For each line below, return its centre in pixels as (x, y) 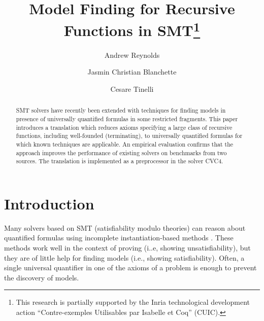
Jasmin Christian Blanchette (132, 72)
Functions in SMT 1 (132, 29)
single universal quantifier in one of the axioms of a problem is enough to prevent (130, 267)
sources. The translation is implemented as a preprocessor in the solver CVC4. (120, 161)
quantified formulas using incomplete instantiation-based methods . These (119, 238)
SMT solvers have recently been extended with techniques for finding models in (121, 110)
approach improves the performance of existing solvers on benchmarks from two (121, 152)
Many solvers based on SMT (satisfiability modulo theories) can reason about (125, 227)
